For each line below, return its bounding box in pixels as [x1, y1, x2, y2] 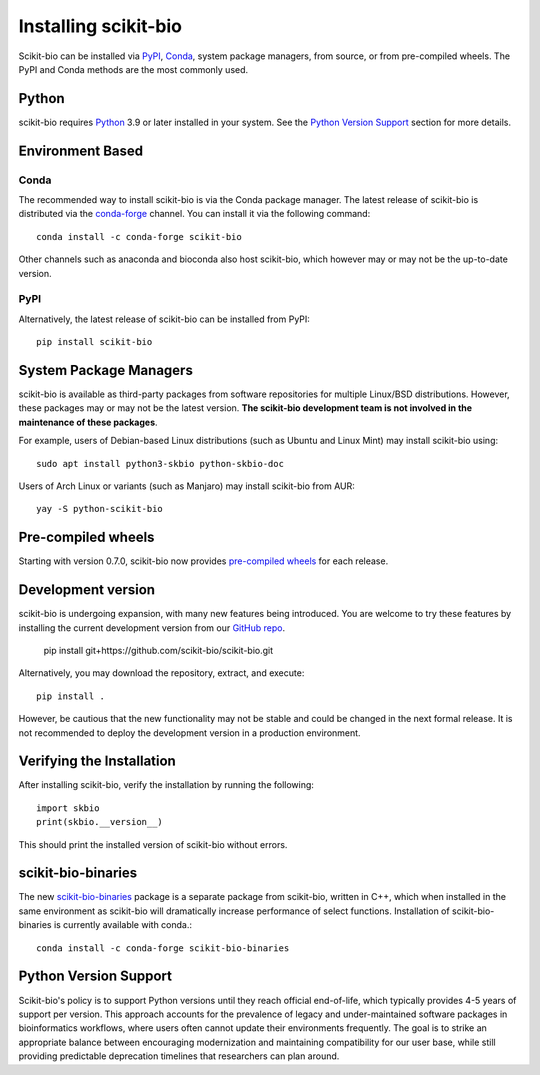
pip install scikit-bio [36, 336, 153, 348]
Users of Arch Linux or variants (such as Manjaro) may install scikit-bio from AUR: [18, 480, 355, 492]
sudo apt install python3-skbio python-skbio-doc [36, 458, 285, 469]
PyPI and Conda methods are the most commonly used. [18, 63, 249, 75]
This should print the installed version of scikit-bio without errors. [18, 838, 288, 850]
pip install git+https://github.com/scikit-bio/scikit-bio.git [43, 644, 274, 656]
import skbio [36, 802, 100, 814]
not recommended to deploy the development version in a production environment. [18, 726, 361, 739]
